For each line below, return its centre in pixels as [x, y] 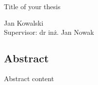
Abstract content [29, 78]
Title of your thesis [32, 6]
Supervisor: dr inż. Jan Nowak [49, 32]
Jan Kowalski [24, 22]
